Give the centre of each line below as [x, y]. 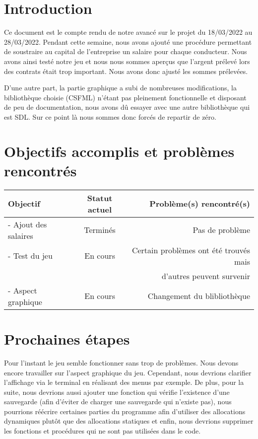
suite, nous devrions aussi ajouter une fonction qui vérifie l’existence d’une [117, 392]
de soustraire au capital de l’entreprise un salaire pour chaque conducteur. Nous [126, 51]
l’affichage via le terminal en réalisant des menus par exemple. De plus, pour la [124, 382]
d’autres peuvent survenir [206, 276]
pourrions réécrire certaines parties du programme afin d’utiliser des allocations [125, 411]
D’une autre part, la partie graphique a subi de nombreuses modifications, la [120, 88]
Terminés [100, 230]
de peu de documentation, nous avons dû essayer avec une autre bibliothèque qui [127, 107]
